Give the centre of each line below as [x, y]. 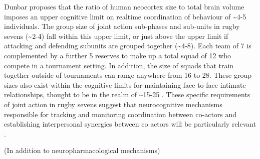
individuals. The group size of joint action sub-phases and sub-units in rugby [122, 26]
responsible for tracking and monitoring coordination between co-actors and [120, 114]
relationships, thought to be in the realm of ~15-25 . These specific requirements [127, 94]
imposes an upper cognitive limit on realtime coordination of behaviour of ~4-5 [125, 16]
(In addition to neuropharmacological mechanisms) [82, 150]
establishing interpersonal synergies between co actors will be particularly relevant [130, 124]
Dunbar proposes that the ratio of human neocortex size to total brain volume [124, 6]
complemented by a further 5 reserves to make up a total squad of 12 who [118, 55]
